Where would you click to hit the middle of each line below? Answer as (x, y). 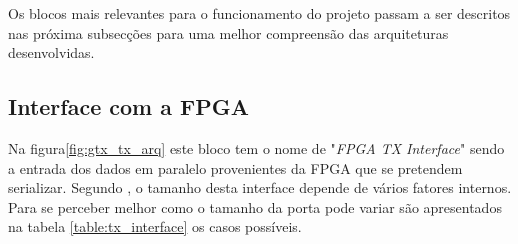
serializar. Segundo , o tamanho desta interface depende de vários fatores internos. (260, 187)
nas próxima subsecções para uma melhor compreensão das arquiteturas (228, 32)
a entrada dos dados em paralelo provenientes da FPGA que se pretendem (235, 167)
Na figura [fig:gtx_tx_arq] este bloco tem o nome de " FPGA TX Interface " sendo (256, 147)
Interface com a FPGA (128, 106)
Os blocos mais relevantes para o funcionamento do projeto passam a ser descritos (259, 13)
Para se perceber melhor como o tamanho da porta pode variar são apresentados (255, 206)
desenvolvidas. (51, 52)
